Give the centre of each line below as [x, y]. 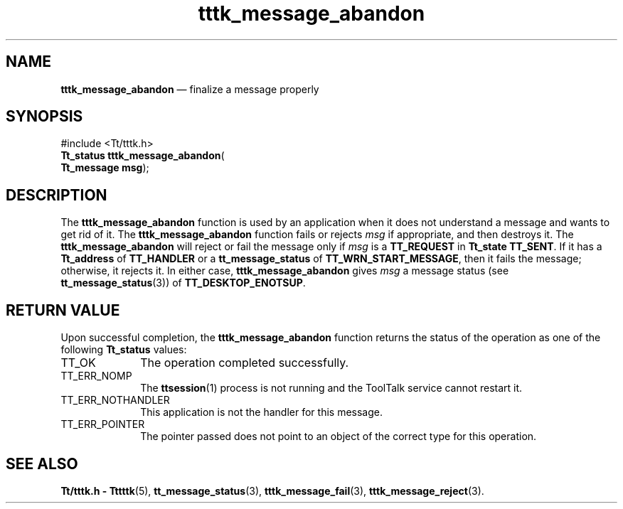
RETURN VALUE [63, 310]
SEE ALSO [42, 464]
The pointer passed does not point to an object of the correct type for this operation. [339, 436]
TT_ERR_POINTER [103, 424]
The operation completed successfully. [245, 363]
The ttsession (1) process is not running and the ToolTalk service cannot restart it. [331, 388]
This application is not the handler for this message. [261, 412]
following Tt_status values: [124, 350]
